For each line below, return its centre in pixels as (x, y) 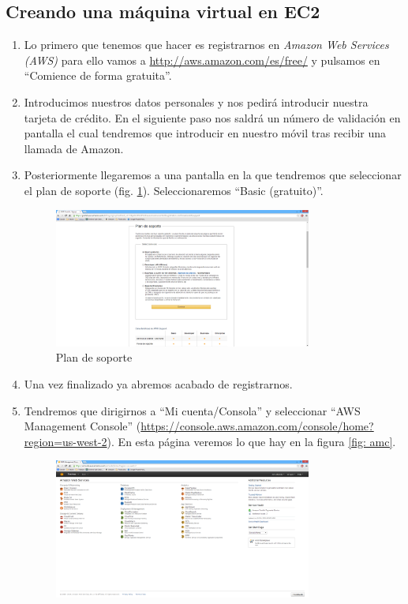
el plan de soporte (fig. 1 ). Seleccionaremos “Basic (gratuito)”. (174, 190)
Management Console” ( (82, 426)
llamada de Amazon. (74, 148)
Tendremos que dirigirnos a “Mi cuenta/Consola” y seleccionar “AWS (192, 410)
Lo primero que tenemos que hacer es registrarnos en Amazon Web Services (206, 45)
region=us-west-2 (66, 441)
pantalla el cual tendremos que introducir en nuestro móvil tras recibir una (205, 133)
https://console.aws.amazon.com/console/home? (257, 426)
